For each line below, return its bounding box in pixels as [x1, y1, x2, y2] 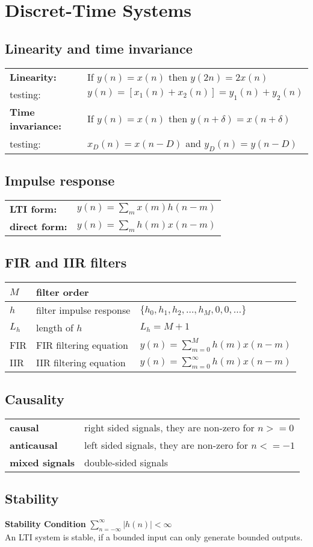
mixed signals [10, 455, 75, 469]
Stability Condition [5, 517, 86, 530]
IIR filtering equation [36, 355, 126, 370]
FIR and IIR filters [5, 253, 127, 272]
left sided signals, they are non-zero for [84, 437, 248, 452]
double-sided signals [84, 455, 168, 469]
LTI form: [10, 201, 57, 216]
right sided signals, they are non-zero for [84, 420, 255, 434]
